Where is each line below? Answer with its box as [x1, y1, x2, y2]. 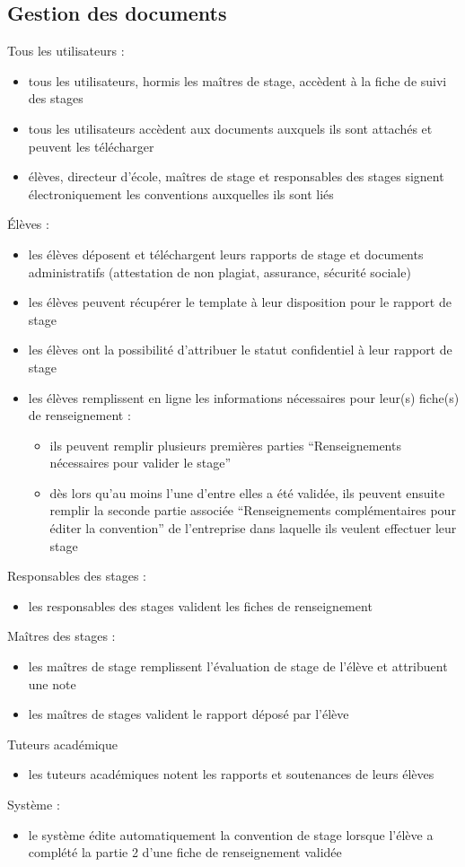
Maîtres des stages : [7, 626, 116, 645]
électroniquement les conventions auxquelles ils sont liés [28, 184, 334, 203]
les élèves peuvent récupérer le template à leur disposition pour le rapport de [28, 293, 452, 311]
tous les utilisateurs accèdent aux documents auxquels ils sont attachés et [28, 118, 433, 137]
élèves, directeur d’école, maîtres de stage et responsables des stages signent [28, 167, 444, 186]
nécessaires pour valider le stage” [49, 453, 232, 472]
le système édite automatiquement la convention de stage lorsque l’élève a [28, 825, 434, 844]
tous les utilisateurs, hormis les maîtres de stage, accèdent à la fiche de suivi [28, 71, 447, 90]
